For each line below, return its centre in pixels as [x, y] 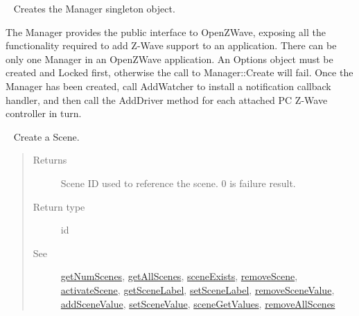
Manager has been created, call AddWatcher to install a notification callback [168, 86]
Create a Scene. [46, 136]
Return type [59, 206]
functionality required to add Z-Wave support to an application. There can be [171, 45]
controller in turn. [44, 113]
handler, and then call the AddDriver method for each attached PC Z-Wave [167, 99]
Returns [50, 160]
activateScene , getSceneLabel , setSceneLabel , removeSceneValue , [198, 289]
